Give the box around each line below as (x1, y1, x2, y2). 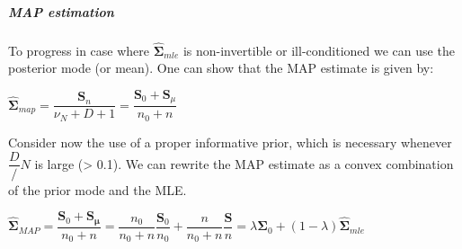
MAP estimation (8, 2, 114, 21)
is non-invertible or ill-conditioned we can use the (182, 40, 455, 59)
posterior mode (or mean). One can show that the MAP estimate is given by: (8, 58, 434, 77)
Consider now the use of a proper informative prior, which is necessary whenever (8, 132, 452, 151)
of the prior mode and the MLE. (8, 180, 187, 199)
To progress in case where (8, 40, 150, 59)
